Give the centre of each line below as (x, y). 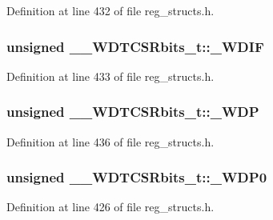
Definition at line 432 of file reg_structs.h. (110, 10)
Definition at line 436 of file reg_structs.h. (110, 141)
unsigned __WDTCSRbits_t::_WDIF (135, 46)
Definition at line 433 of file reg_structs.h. (110, 76)
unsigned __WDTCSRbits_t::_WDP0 (137, 177)
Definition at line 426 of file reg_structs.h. (110, 207)
